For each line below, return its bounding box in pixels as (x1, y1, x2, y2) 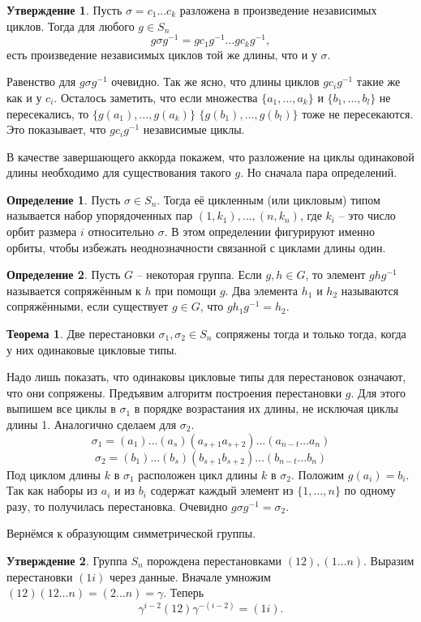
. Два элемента (225, 281, 299, 298)
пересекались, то (6, 105, 89, 122)
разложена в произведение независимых (179, 2, 377, 18)
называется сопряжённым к (6, 281, 141, 298)
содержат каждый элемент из (150, 482, 294, 499)
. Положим (291, 465, 345, 483)
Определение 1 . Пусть (6, 191, 121, 208)
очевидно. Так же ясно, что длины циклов (111, 73, 320, 90)
